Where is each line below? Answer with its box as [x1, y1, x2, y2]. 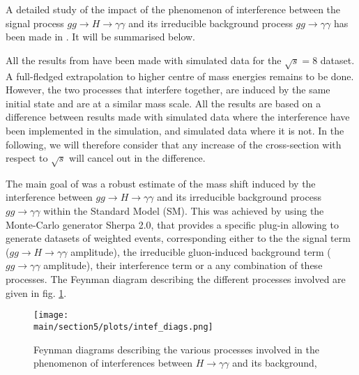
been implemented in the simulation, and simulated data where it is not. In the [6, 123, 344, 137]
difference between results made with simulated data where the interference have [6, 109, 350, 124]
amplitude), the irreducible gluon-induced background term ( [70, 244, 331, 259]
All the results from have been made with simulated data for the [6, 52, 282, 67]
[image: [33, 310, 69, 321]
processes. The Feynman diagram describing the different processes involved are [6, 272, 346, 286]
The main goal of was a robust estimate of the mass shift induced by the [6, 176, 316, 190]
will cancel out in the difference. [69, 151, 206, 165]
